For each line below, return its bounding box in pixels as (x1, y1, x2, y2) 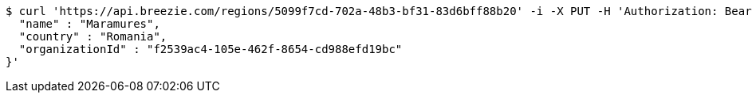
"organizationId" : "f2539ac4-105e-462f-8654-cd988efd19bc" (18, 43, 403, 55)
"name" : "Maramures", (18, 17, 160, 30)
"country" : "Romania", (18, 30, 167, 43)
